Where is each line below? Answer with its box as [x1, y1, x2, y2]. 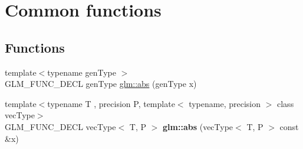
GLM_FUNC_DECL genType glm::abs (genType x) [5, 77, 197, 90]
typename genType [47, 66, 116, 78]
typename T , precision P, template [47, 97, 175, 109]
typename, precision [189, 97, 261, 109]
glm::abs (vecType [163, 120, 233, 132]
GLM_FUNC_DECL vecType [5, 120, 116, 132]
